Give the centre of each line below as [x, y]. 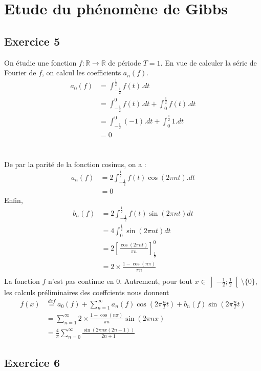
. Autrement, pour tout [156, 281]
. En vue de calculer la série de [209, 62]
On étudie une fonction [40, 62]
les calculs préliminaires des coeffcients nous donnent [87, 292]
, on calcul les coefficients [82, 73]
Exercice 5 [32, 41]
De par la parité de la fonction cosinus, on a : [75, 164]
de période [125, 62]
